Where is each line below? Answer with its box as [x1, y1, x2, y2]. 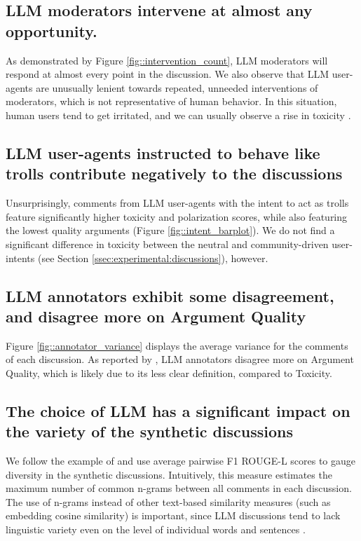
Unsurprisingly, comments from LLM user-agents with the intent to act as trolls [6, 196, 349, 210]
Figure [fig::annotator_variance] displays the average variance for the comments [6, 338, 348, 352]
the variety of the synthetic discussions [6, 420, 294, 442]
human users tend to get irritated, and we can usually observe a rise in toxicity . [6, 107, 351, 122]
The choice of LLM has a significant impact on [6, 399, 350, 421]
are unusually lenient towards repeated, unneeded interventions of [36, 80, 318, 95]
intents [6, 250, 35, 265]
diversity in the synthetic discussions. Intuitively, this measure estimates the [6, 467, 332, 481]
